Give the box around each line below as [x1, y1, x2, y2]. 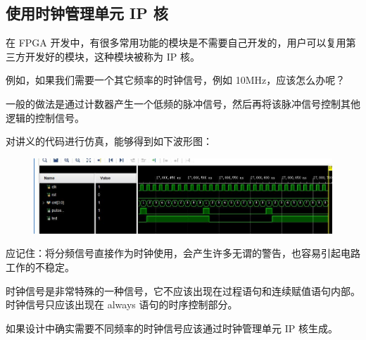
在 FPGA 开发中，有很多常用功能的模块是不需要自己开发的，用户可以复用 [6, 35, 346, 50]
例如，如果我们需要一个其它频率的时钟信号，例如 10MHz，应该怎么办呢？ [6, 73, 346, 87]
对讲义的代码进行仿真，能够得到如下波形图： [6, 134, 213, 149]
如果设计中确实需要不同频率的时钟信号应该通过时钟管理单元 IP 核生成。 [6, 320, 338, 335]
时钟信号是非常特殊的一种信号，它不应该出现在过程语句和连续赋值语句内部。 [6, 283, 360, 298]
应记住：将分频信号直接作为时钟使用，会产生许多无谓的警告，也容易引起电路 [6, 246, 360, 260]
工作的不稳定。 [6, 259, 75, 274]
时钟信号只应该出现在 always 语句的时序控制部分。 [6, 297, 238, 312]
